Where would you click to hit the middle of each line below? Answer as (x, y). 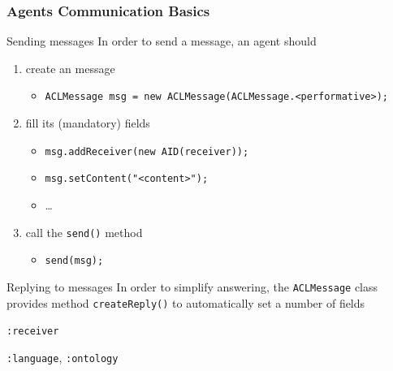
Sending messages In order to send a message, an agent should (162, 41)
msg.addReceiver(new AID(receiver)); (147, 151)
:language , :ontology (63, 357)
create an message (70, 68)
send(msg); (74, 261)
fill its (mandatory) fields (88, 123)
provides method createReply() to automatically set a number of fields (186, 302)
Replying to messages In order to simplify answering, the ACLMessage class (192, 286)
